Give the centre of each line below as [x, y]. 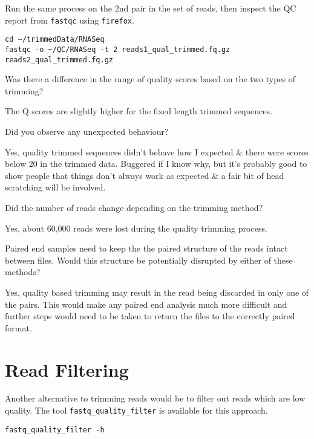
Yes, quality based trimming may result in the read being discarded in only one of [157, 292]
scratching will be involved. [55, 187]
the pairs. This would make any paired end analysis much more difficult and [146, 304]
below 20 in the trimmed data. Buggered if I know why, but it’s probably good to [156, 164]
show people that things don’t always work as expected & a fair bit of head [145, 175]
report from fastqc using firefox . [70, 20]
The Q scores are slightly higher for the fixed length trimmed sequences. [139, 111]
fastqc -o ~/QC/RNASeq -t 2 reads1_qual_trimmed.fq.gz [118, 49]
